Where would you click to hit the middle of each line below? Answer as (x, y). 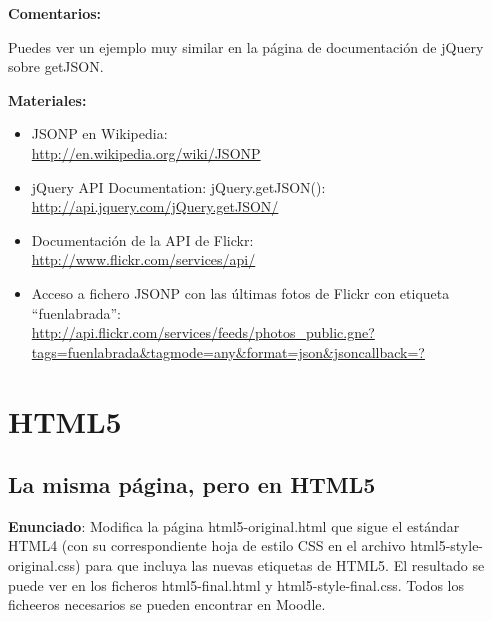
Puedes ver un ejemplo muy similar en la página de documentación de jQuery (246, 46)
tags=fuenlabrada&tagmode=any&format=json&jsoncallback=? (228, 351)
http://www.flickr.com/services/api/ (143, 259)
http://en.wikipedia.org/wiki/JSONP (146, 152)
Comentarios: (55, 13)
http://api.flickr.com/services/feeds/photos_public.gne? (203, 332)
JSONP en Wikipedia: (99, 133)
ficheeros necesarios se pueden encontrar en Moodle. (167, 604)
